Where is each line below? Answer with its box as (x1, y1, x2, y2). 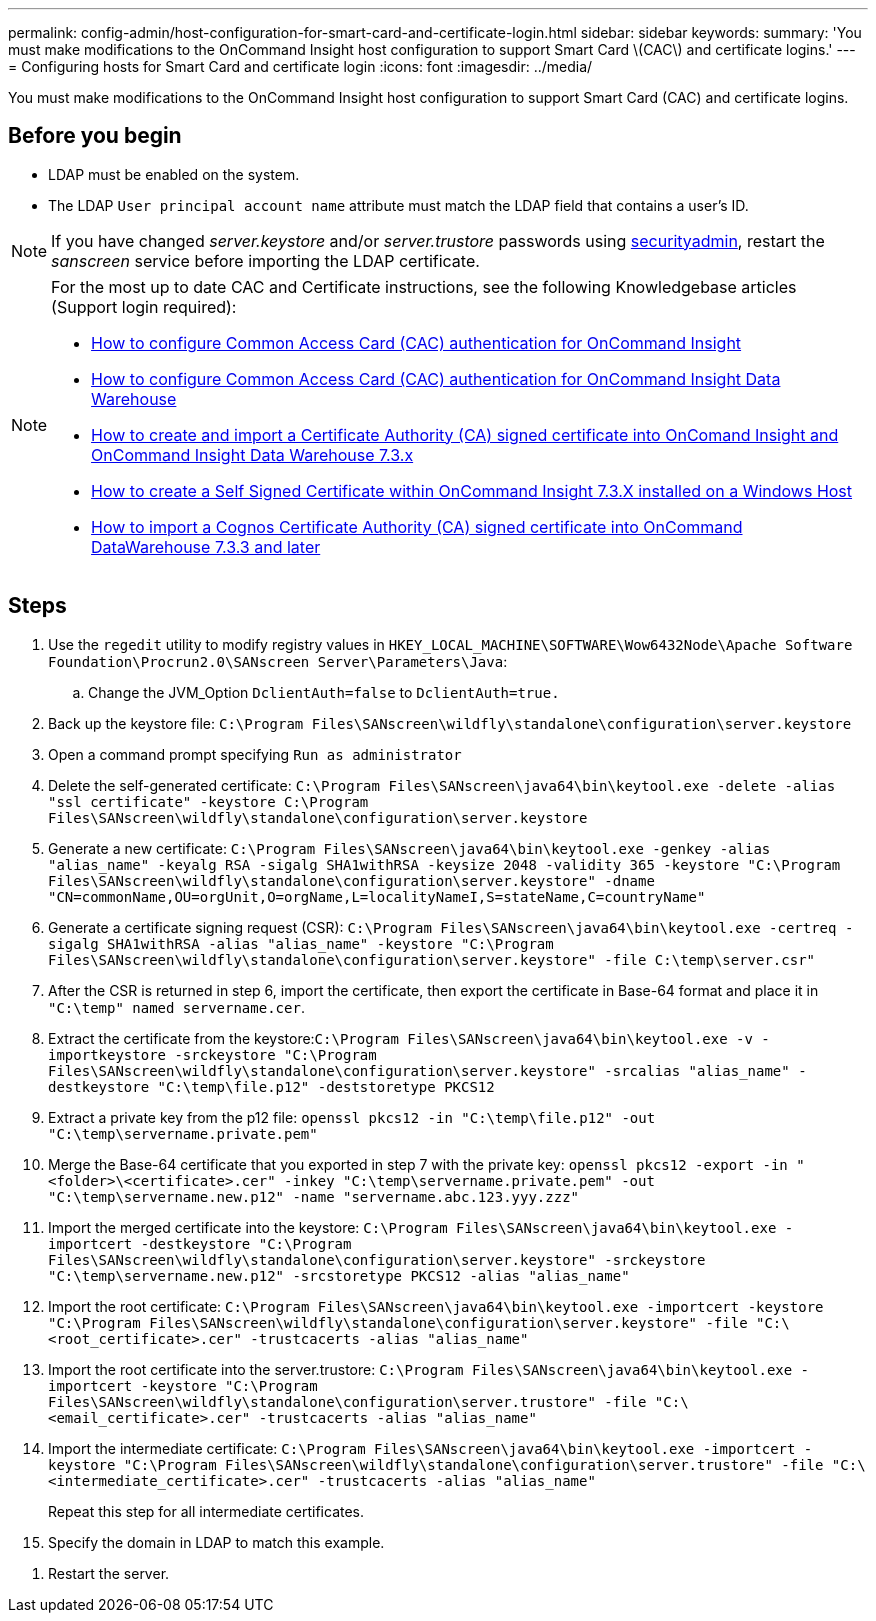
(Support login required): (51, 296, 237, 317)
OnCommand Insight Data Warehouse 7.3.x (91, 444, 414, 465)
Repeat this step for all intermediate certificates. (48, 1502, 365, 1520)
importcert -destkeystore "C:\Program (48, 1235, 352, 1252)
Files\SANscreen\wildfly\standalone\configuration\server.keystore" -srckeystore (48, 1251, 706, 1268)
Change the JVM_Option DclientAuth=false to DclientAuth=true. (88, 683, 560, 701)
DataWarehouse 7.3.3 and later (91, 536, 321, 557)
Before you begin (8, 123, 182, 149)
